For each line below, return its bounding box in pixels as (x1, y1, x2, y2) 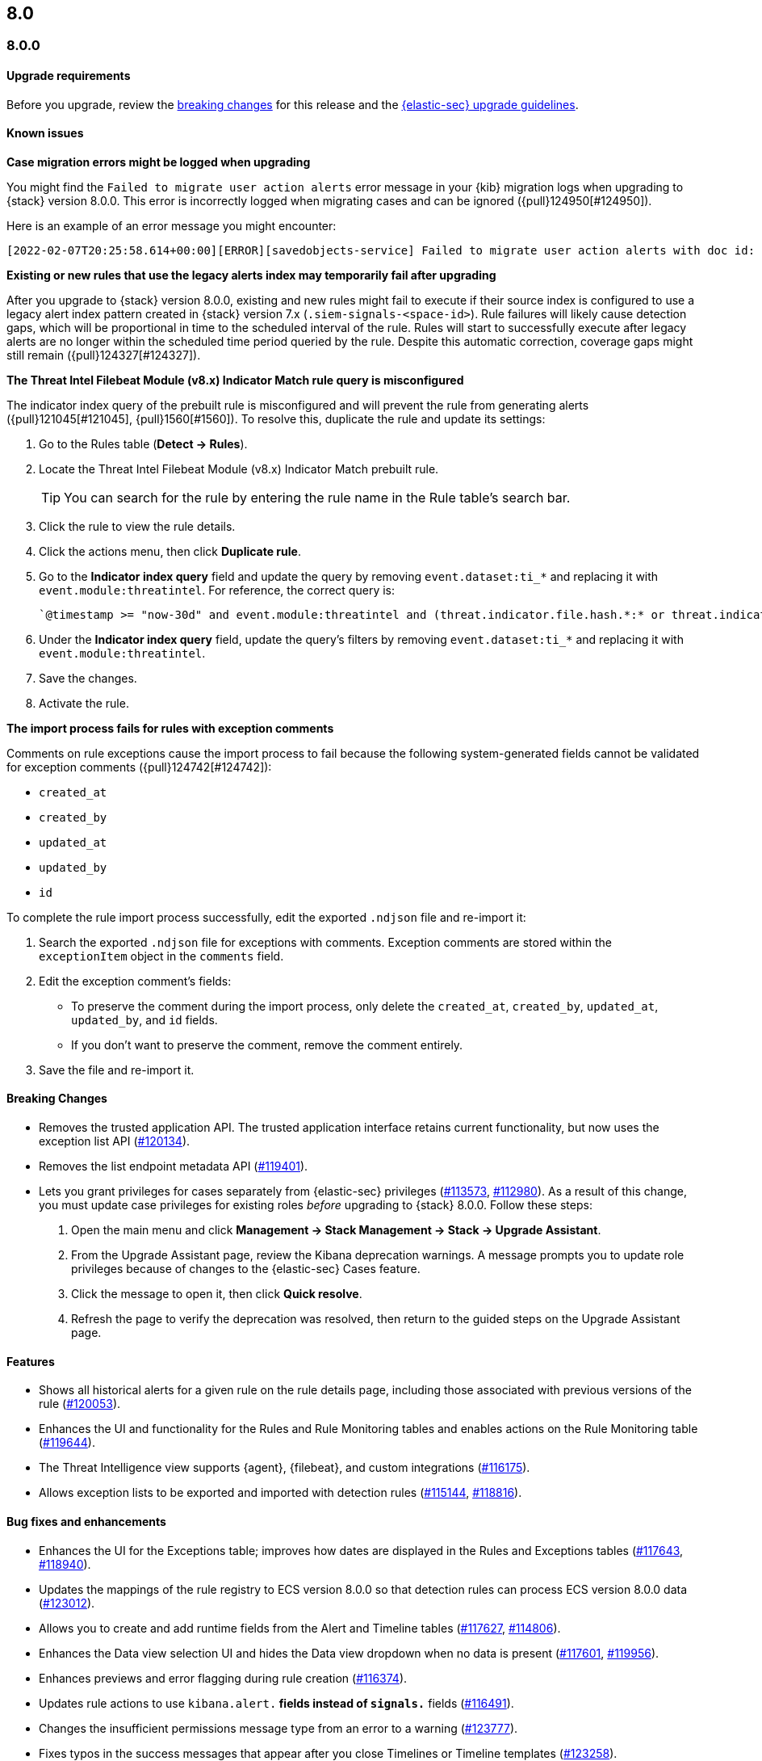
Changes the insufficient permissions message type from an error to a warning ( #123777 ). (39, 1721, 518, 1735)
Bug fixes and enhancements (6, 1514, 166, 1528)
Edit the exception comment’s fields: (39, 973, 232, 988)
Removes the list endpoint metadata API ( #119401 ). (39, 1159, 308, 1174)
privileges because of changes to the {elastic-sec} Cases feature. (71, 1262, 421, 1276)
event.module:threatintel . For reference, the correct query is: (39, 582, 395, 597)
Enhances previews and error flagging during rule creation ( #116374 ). (39, 1671, 408, 1685)
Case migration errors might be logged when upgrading (6, 154, 311, 169)
